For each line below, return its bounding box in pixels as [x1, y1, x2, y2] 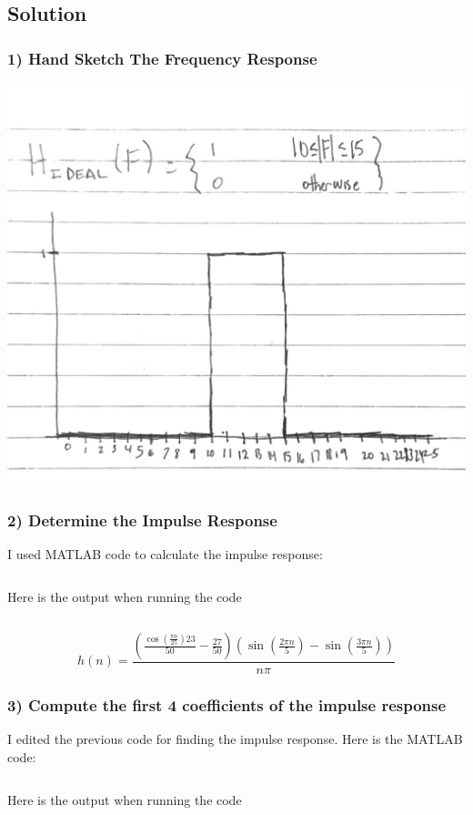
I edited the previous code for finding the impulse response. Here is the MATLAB [7, 729, 463, 749]
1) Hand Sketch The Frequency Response [7, 46, 317, 69]
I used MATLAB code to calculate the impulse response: [7, 544, 323, 563]
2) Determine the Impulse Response [7, 508, 277, 531]
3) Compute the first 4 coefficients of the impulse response [7, 693, 447, 716]
